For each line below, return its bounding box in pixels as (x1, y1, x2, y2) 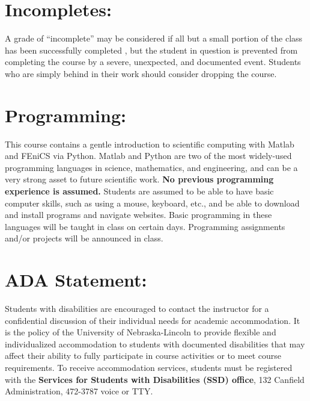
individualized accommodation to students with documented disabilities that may (5, 337, 305, 350)
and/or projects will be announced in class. (5, 232, 163, 244)
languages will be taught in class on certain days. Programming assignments (5, 220, 285, 232)
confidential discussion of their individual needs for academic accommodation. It (5, 314, 300, 326)
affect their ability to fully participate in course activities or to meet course (5, 349, 282, 362)
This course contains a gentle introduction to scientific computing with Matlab (5, 137, 294, 150)
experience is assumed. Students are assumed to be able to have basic (5, 185, 274, 197)
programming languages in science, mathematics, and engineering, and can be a (5, 161, 298, 173)
